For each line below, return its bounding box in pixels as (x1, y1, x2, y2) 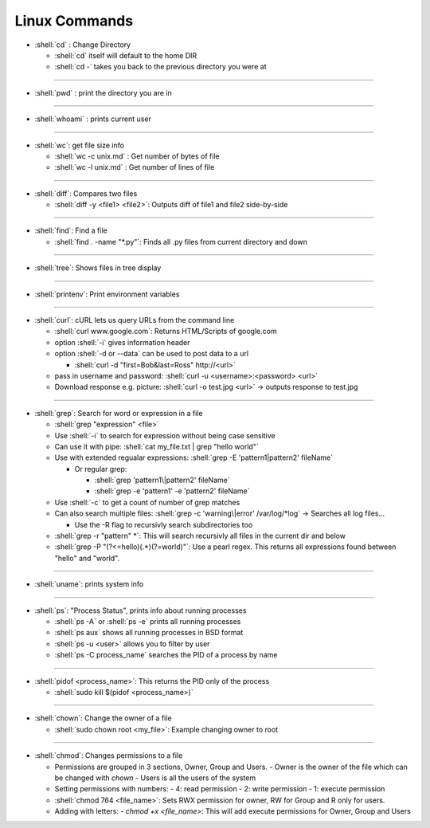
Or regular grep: (74, 464, 127, 473)
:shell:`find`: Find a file (34, 226, 107, 235)
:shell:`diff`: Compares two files (34, 188, 138, 198)
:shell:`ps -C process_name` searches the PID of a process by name (54, 650, 278, 660)
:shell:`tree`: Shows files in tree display (34, 263, 162, 273)
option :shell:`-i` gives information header (54, 337, 190, 347)
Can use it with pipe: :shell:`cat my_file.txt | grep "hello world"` (54, 441, 259, 451)
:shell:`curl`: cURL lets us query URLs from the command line (34, 316, 235, 325)
